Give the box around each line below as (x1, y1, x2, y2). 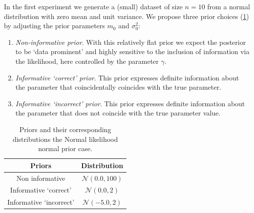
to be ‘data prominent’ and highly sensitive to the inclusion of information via (15, 46, 250, 57)
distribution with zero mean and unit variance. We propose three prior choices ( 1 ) (4, 11, 249, 21)
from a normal (207, 1, 250, 11)
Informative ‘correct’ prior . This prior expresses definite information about (15, 72, 239, 82)
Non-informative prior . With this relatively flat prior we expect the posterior (15, 37, 246, 47)
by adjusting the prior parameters (4, 20, 105, 31)
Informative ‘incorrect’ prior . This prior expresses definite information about (15, 98, 245, 108)
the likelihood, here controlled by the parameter (15, 56, 159, 66)
